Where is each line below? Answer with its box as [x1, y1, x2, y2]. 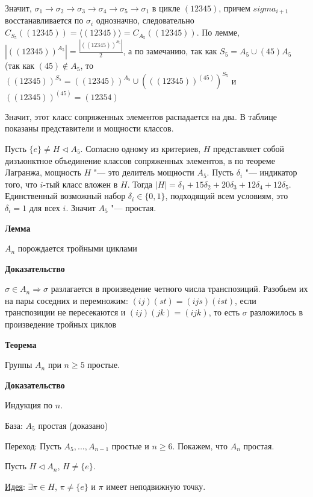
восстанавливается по [5, 14, 84, 27]
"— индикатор [245, 166, 297, 179]
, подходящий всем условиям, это [165, 189, 288, 202]
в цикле [152, 2, 181, 14]
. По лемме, [196, 26, 240, 39]
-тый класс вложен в [43, 177, 118, 190]
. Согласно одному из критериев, [80, 142, 201, 154]
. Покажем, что [172, 439, 228, 452]
